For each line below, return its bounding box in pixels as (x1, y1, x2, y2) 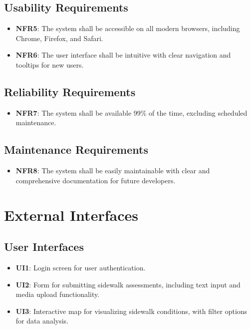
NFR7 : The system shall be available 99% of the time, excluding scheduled (15, 107, 248, 118)
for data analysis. (15, 315, 69, 326)
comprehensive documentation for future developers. (15, 175, 176, 185)
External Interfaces (4, 204, 138, 225)
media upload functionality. (15, 289, 100, 299)
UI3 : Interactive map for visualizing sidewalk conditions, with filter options (15, 305, 248, 316)
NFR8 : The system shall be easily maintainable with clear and (15, 165, 210, 176)
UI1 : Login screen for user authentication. (15, 262, 146, 272)
